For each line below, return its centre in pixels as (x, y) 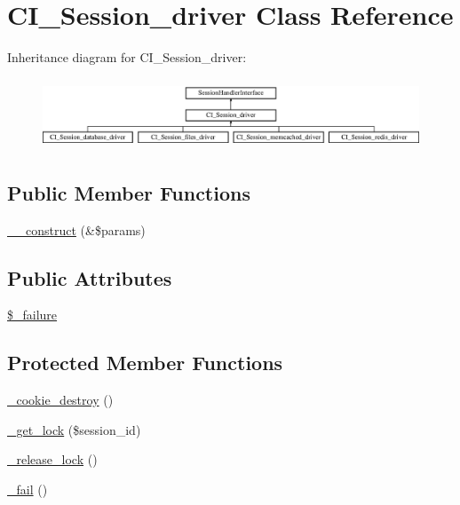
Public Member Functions (129, 192)
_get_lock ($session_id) (74, 429)
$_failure (32, 315)
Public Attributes (90, 277)
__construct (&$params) (76, 229)
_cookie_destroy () (60, 400)
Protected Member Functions (145, 363)
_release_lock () (52, 459)
